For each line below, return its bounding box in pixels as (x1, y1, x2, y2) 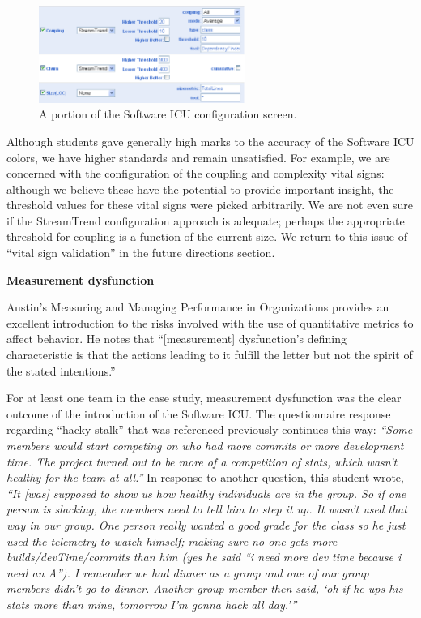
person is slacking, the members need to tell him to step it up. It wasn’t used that (6, 500, 407, 517)
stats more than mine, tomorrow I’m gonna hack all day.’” (6, 595, 297, 612)
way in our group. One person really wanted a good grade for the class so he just (6, 516, 406, 533)
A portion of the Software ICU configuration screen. (39, 105, 297, 122)
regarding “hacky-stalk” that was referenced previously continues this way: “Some (6, 421, 413, 438)
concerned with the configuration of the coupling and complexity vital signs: (6, 165, 385, 182)
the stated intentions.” (6, 362, 116, 379)
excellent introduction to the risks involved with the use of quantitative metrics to (6, 314, 414, 331)
